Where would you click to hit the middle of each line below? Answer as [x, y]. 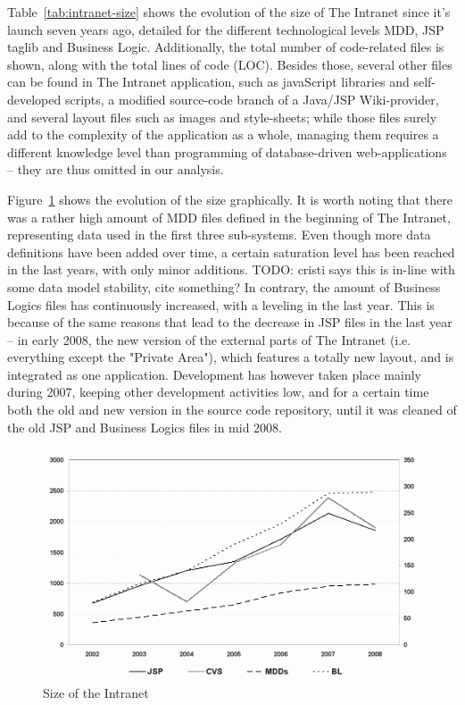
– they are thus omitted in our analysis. [116, 169]
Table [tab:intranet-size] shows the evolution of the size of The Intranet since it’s [229, 12]
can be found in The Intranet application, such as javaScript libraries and [208, 82]
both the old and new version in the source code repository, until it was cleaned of [232, 410]
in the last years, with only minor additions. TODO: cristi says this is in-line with [231, 269]
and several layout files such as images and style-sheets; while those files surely [222, 117]
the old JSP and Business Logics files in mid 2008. [145, 427]
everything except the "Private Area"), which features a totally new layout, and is [231, 357]
